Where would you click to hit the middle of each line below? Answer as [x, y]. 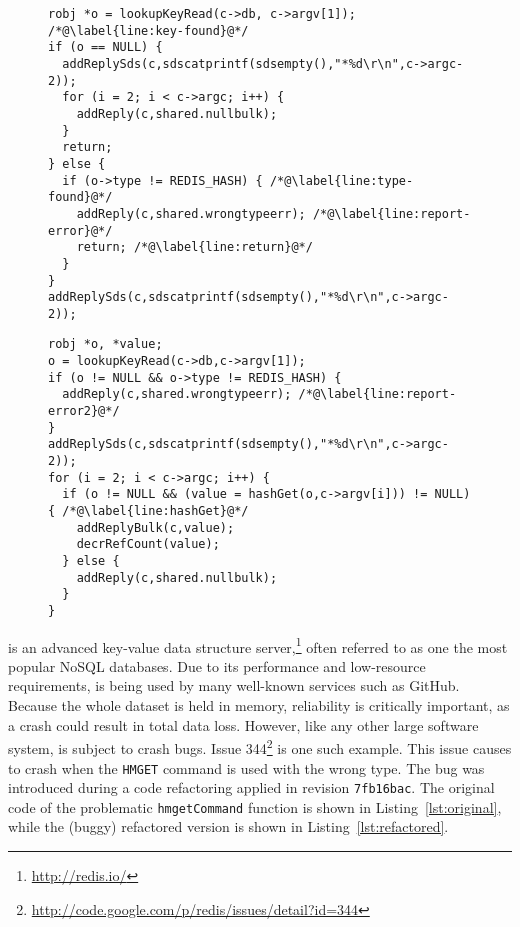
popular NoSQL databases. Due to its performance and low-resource [217, 665]
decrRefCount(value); [148, 544]
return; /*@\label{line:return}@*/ [194, 247]
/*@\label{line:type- [341, 180]
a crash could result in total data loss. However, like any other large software [243, 724]
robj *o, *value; [105, 344]
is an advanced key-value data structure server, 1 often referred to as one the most [258, 645]
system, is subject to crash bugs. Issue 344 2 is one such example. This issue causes [260, 746]
